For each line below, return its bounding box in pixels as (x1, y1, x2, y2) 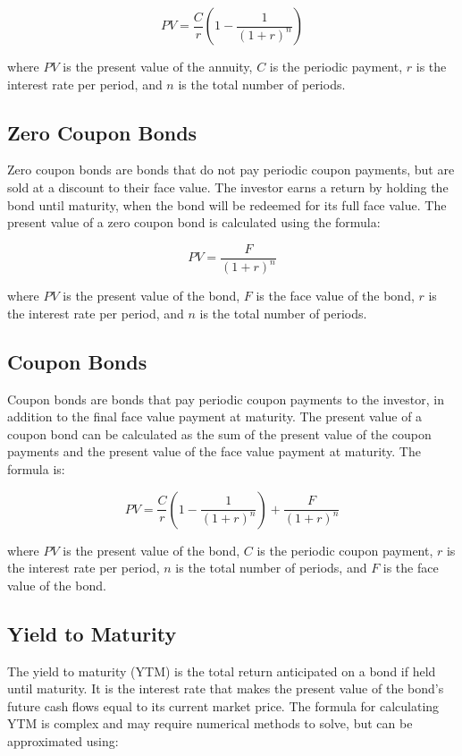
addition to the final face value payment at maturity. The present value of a (7, 407, 423, 426)
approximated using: (7, 731, 119, 750)
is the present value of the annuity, (63, 57, 253, 75)
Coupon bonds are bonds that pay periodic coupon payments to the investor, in (7, 389, 444, 408)
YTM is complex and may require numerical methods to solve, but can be (7, 714, 413, 733)
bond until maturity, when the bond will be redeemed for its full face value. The (7, 195, 447, 214)
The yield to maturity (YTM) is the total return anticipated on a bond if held (7, 661, 436, 680)
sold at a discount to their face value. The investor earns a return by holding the (7, 177, 449, 196)
